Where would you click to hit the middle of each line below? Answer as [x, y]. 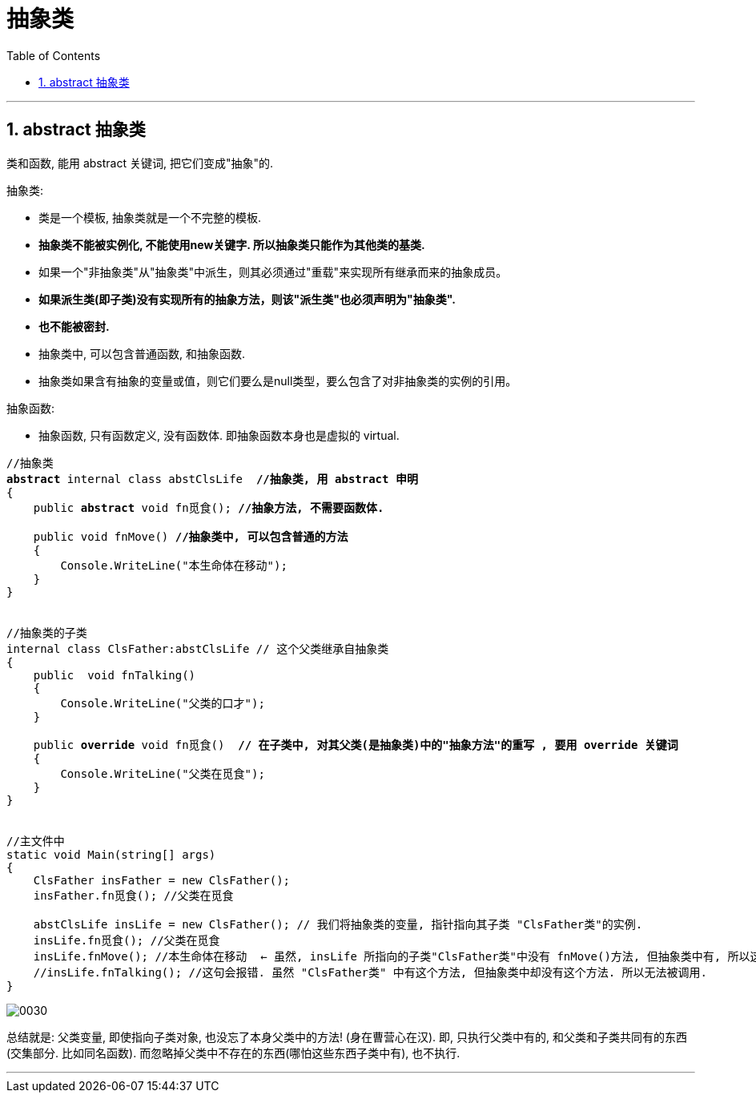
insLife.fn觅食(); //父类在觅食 [127, 940]
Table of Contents [54, 55]
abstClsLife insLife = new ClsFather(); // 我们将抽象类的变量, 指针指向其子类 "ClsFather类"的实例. [338, 924]
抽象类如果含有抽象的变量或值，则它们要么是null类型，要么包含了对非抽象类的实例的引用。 [278, 380]
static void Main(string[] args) [111, 854]
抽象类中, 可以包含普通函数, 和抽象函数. [142, 353]
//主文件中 [36, 841]
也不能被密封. [74, 326]
